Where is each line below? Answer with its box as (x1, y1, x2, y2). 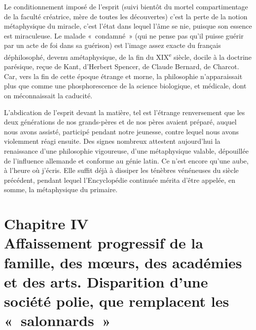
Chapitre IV (4, 213, 89, 234)
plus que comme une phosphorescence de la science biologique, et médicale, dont (4, 81, 247, 91)
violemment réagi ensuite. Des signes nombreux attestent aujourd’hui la (4, 136, 220, 146)
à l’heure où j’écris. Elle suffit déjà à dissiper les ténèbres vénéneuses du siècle (4, 165, 239, 175)
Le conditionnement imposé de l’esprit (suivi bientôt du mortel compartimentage (4, 1, 248, 11)
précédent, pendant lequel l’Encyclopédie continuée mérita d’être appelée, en (4, 174, 235, 185)
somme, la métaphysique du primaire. (4, 184, 118, 195)
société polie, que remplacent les (4, 290, 229, 311)
